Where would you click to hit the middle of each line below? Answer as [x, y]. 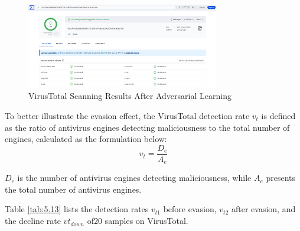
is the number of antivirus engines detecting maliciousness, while [134, 178]
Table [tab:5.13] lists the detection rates [77, 209]
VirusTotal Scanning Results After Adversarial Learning [130, 96]
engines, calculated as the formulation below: [86, 139]
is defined [278, 115]
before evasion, [190, 209]
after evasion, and [264, 209]
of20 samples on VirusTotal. [138, 221]
